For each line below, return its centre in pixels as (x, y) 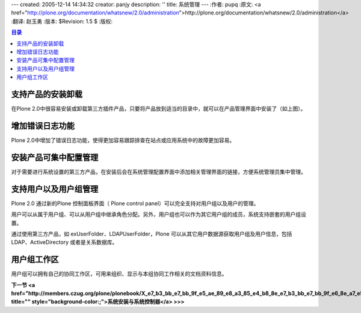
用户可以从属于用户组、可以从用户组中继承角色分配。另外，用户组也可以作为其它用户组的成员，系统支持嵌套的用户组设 (159, 214)
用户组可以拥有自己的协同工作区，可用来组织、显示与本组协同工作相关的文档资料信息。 (119, 274)
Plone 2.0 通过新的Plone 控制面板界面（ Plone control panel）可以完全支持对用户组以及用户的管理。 (135, 203)
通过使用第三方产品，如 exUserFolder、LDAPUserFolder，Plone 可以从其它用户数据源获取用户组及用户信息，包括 (152, 234)
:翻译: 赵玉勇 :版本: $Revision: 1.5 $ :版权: (62, 21)
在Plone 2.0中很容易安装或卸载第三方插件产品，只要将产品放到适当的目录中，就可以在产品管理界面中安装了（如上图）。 (159, 109)
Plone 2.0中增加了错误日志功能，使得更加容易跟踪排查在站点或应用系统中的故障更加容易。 (123, 140)
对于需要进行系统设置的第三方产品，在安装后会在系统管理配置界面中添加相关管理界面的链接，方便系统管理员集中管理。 (159, 172)
